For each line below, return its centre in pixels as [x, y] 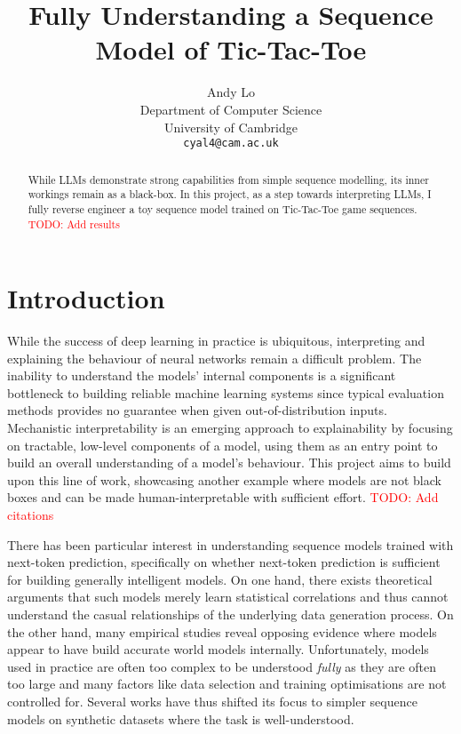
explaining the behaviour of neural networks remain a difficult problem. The [215, 358]
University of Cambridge [231, 127]
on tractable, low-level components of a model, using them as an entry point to [223, 445]
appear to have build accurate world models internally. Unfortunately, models [218, 649]
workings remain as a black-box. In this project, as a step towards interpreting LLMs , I [230, 194]
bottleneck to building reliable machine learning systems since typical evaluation [226, 392]
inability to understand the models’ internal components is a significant [202, 375]
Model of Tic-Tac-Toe [231, 49]
